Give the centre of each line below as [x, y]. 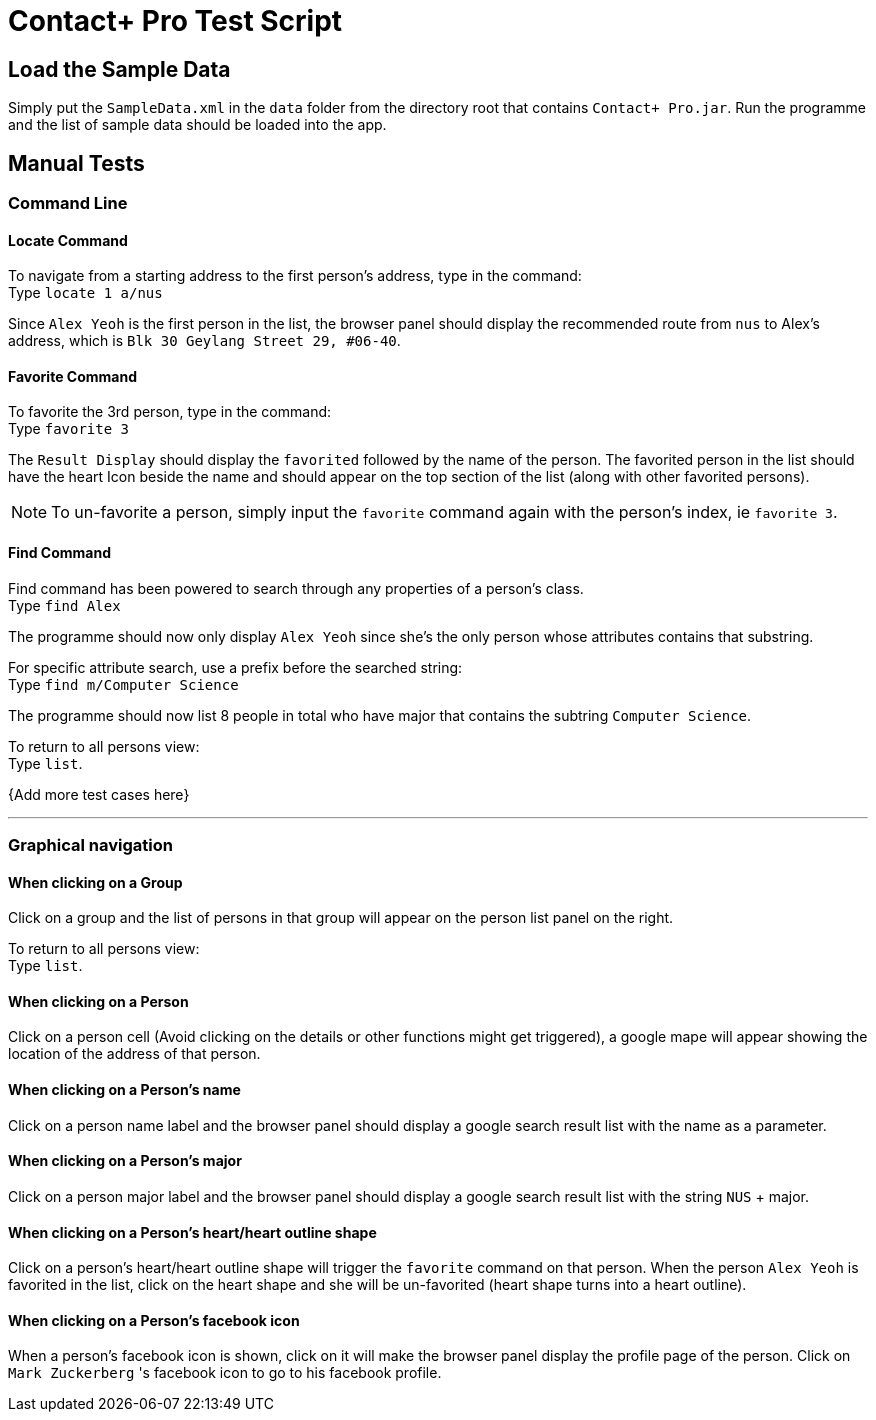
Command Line [68, 203]
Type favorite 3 [68, 429]
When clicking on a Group [95, 882]
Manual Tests [76, 163]
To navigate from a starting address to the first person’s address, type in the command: [295, 276]
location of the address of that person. [134, 1054]
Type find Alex [64, 605]
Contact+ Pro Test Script [175, 21]
